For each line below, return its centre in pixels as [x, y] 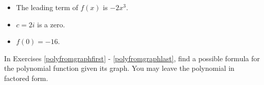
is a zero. [51, 24]
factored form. [26, 78]
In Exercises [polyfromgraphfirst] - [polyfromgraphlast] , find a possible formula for [132, 58]
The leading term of [47, 7]
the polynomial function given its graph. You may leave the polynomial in [119, 68]
